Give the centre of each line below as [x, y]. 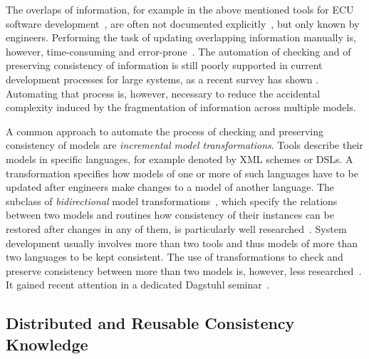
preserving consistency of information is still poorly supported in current [164, 65]
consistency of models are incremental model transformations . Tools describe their [184, 145]
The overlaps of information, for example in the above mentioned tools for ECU [180, 9]
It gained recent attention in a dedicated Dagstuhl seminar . [138, 285]
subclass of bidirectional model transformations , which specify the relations [172, 201]
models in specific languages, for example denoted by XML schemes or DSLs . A [180, 158]
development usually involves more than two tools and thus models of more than [182, 243]
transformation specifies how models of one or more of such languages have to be [182, 173]
